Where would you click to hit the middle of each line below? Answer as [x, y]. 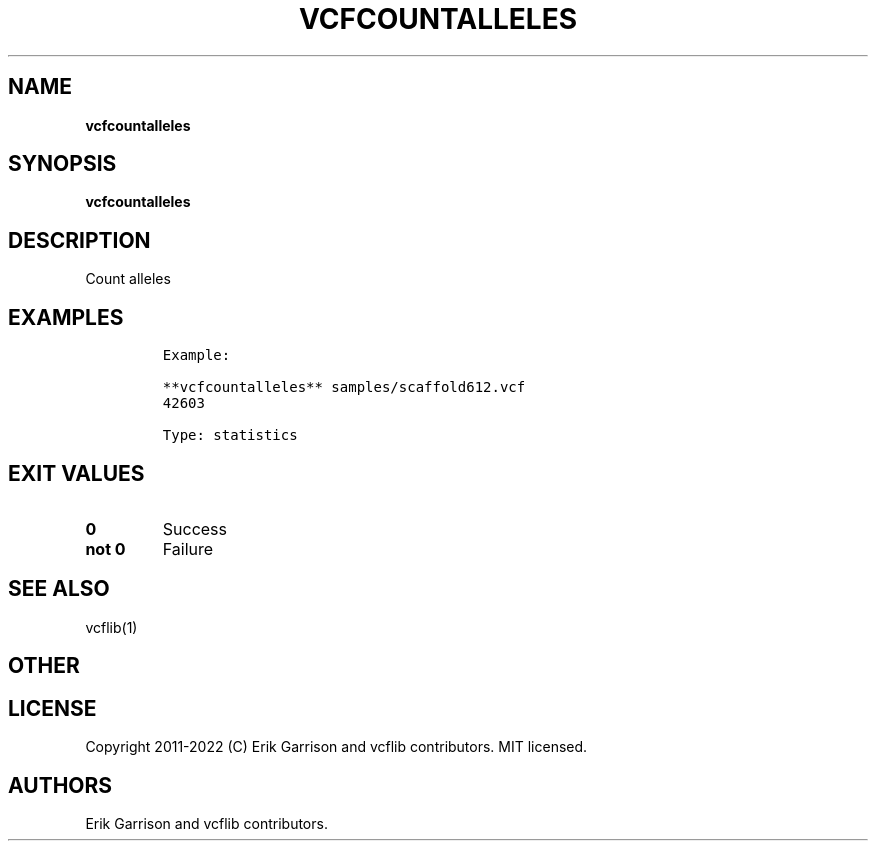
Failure [188, 548]
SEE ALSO [59, 589]
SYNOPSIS [62, 164]
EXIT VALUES [76, 473]
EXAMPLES [66, 317]
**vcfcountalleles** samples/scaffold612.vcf [344, 387]
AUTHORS [60, 785]
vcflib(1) [111, 627]
